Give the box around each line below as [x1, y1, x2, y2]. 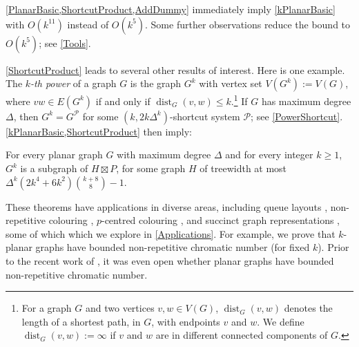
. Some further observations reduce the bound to [145, 17, 351, 31]
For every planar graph [6, 147, 103, 162]
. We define [257, 314, 304, 328]
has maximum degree [261, 93, 351, 108]
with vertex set [199, 76, 262, 91]
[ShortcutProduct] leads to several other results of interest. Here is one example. [6, 62, 345, 77]
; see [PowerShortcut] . [251, 109, 343, 123]
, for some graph [116, 161, 186, 176]
